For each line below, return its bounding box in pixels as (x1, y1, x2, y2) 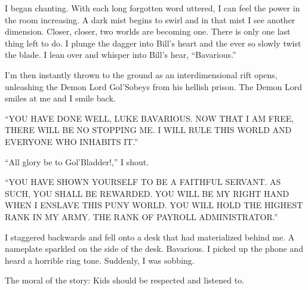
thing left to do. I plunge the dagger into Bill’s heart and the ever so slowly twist (5, 36, 301, 49)
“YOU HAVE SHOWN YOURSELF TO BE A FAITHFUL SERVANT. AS (5, 175, 281, 188)
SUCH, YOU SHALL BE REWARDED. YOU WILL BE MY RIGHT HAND (5, 187, 289, 199)
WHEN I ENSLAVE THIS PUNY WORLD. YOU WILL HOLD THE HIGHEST (5, 199, 303, 211)
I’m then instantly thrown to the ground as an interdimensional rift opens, (5, 68, 278, 81)
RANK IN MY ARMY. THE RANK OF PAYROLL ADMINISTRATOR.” (5, 210, 278, 223)
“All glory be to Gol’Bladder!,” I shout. (5, 155, 149, 168)
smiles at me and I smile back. (5, 92, 116, 104)
